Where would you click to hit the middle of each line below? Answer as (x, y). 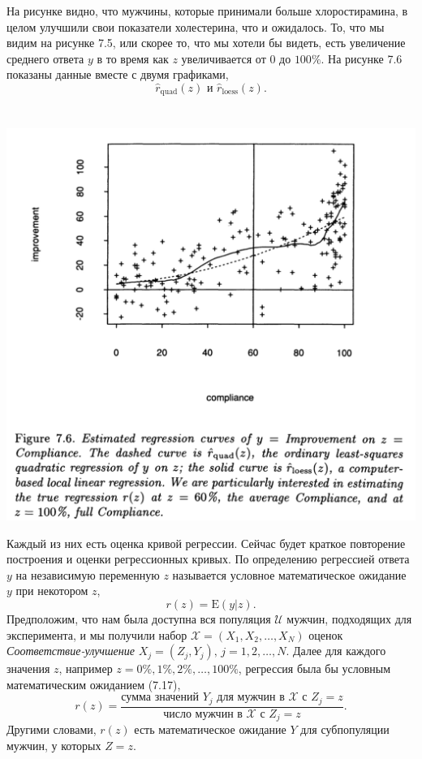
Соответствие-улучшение (71, 651)
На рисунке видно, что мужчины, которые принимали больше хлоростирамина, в (207, 11)
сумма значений (160, 698)
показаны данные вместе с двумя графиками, (118, 74)
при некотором (52, 591)
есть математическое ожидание (210, 729)
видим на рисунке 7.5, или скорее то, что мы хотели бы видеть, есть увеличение (206, 43)
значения (28, 668)
